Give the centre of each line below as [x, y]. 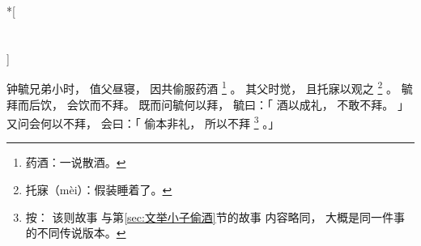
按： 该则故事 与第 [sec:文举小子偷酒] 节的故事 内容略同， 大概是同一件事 [215, 216]
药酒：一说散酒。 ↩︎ [76, 162]
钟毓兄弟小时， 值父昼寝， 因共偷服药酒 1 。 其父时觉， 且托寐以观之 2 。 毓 [210, 87]
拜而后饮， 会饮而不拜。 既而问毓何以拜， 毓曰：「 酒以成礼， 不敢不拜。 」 [208, 104]
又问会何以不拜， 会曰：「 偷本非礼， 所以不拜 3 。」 [143, 122]
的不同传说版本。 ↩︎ [76, 233]
